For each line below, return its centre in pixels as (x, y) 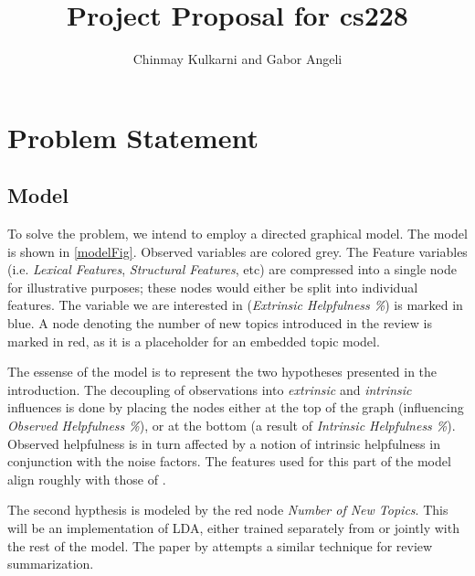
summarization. (51, 564)
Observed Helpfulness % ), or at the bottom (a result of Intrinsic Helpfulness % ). (232, 426)
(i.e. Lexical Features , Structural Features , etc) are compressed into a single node (232, 269)
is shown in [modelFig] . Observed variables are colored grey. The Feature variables (237, 251)
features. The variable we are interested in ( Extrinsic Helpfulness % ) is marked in (235, 305)
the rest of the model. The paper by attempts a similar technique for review (220, 545)
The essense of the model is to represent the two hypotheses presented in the (222, 372)
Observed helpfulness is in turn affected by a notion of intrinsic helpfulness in (224, 443)
